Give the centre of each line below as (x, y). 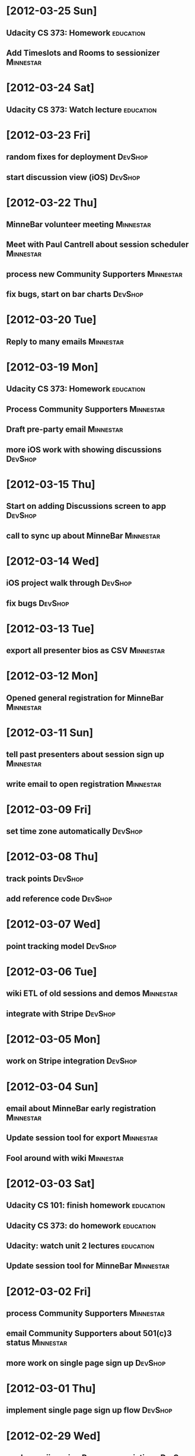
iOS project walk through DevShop (69, 583)
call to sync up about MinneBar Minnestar (83, 536)
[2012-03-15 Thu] (51, 484)
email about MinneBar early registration (81, 1108)
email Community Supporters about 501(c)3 (89, 1333)
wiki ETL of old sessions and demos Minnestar (92, 994)
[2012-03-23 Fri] (48, 135)
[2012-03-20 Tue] (51, 320)
